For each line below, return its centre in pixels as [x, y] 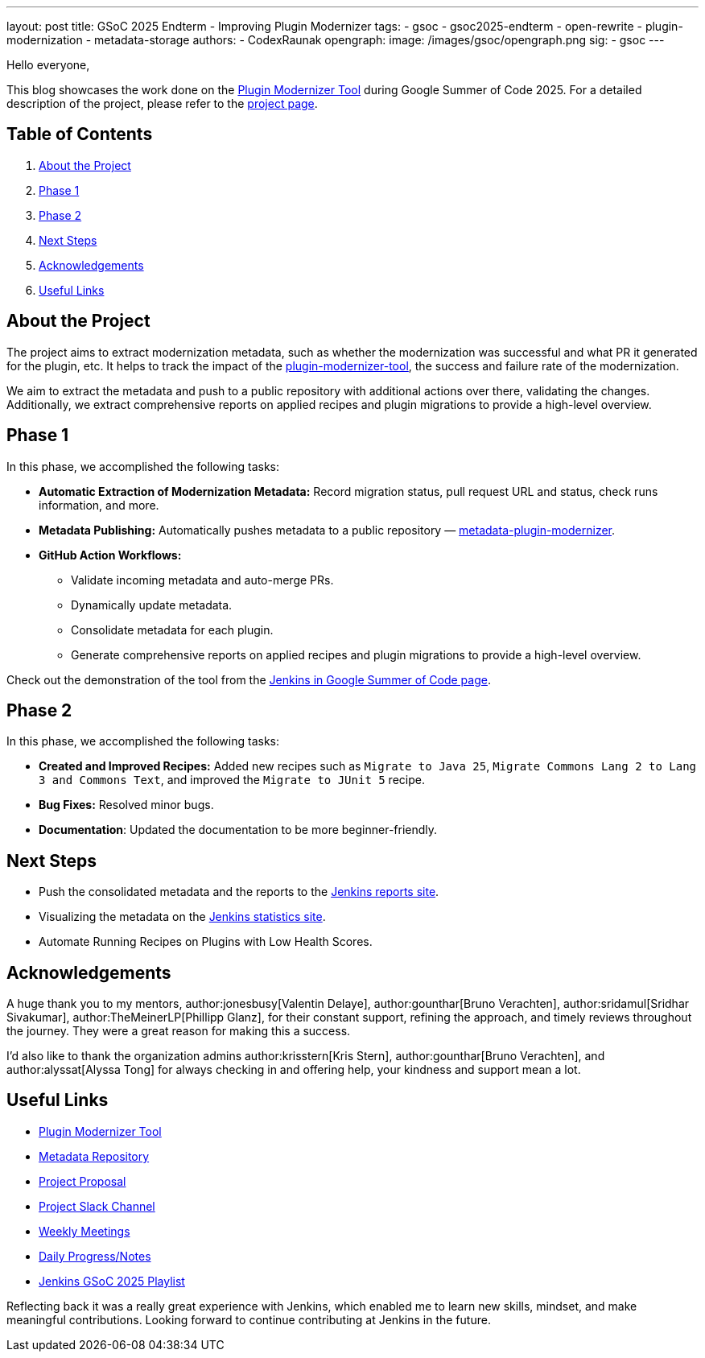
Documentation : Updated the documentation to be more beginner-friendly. [238, 830]
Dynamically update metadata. [152, 605]
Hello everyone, [48, 65]
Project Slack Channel [97, 1206]
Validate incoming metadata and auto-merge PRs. [202, 580]
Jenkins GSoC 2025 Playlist [112, 1281]
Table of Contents [80, 134]
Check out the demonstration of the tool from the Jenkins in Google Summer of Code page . [249, 679]
